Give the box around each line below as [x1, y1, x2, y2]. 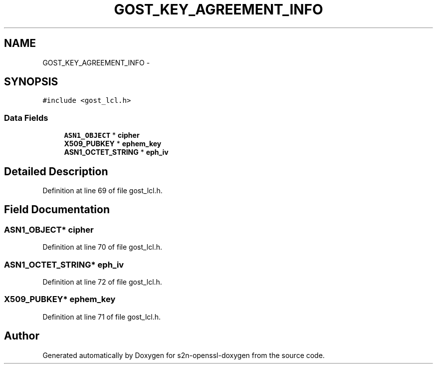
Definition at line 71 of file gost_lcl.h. [42, 312, 161, 321]
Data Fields [4, 112, 48, 123]
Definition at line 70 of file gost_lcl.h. [42, 243, 162, 252]
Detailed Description [4, 165, 108, 178]
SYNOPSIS [4, 75, 58, 88]
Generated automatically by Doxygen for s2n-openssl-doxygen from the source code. [42, 351, 325, 360]
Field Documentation [4, 203, 110, 216]
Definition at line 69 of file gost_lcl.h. [42, 186, 163, 195]
